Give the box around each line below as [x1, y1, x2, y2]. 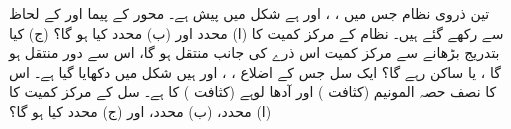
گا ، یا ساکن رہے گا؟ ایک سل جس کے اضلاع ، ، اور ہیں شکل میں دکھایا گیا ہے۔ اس [9, 61, 501, 82]
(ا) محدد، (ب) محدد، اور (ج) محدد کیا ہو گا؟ [9, 100, 272, 121]
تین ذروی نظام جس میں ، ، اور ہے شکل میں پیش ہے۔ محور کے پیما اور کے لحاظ [9, 3, 490, 23]
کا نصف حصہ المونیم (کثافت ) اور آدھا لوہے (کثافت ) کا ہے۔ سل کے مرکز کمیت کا [9, 81, 497, 102]
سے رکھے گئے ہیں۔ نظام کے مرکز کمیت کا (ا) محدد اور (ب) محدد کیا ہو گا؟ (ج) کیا [9, 22, 504, 43]
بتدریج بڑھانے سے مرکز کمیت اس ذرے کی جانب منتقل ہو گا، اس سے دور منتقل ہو [9, 42, 500, 63]
